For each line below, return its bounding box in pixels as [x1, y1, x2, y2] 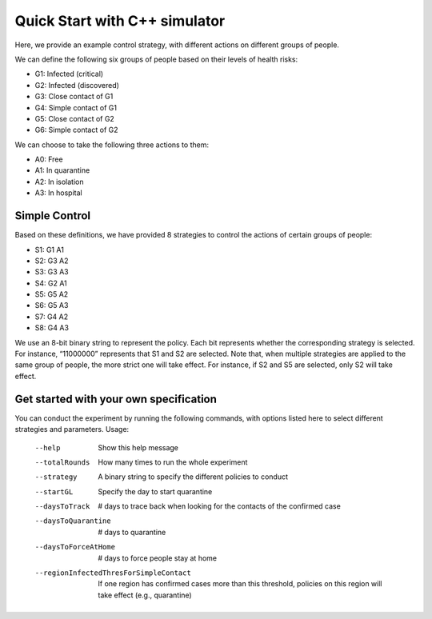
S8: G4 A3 [34, 323, 70, 333]
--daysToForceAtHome [34, 542, 116, 552]
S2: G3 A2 [34, 256, 69, 266]
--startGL [34, 487, 74, 496]
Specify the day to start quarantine [98, 486, 213, 496]
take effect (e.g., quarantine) [98, 590, 192, 600]
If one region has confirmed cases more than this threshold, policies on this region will [98, 579, 382, 589]
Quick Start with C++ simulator [14, 12, 226, 30]
